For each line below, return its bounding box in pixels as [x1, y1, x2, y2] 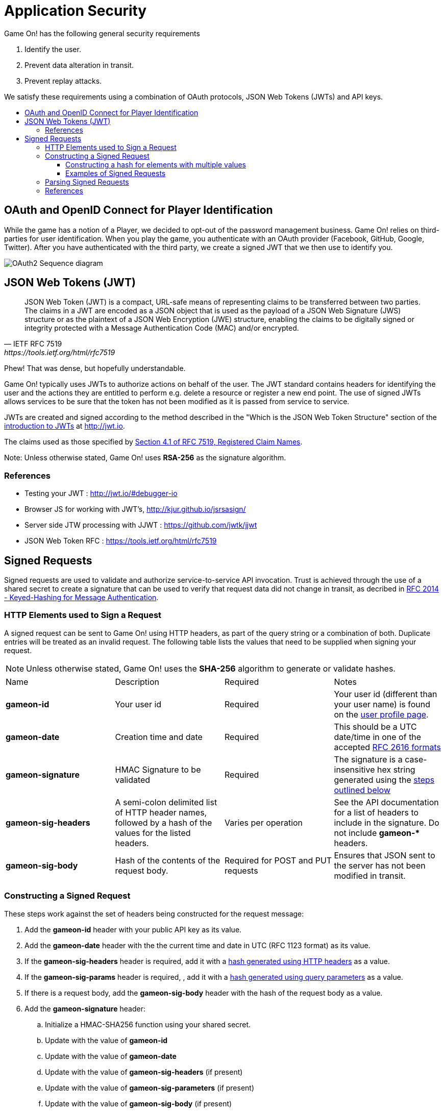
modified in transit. [334, 870, 406, 881]
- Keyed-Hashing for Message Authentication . [4, 593, 159, 602]
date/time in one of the [334, 731, 422, 742]
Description [115, 676, 159, 687]
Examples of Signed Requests [65, 168, 166, 178]
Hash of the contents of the [115, 855, 220, 866]
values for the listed [115, 827, 191, 838]
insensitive [334, 764, 375, 775]
